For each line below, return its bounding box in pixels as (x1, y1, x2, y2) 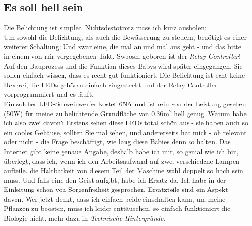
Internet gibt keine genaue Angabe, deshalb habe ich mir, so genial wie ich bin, (4, 146, 239, 156)
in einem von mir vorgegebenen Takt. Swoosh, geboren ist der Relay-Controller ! (4, 51, 240, 61)
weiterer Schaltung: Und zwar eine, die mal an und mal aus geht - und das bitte (4, 41, 241, 52)
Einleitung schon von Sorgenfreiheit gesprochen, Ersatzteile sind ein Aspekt (4, 184, 228, 194)
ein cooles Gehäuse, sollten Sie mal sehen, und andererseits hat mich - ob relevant (4, 127, 247, 137)
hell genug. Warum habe (174, 108, 247, 118)
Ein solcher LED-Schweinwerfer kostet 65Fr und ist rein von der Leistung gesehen (4, 98, 246, 108)
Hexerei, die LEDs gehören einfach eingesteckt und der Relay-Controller (4, 79, 218, 89)
